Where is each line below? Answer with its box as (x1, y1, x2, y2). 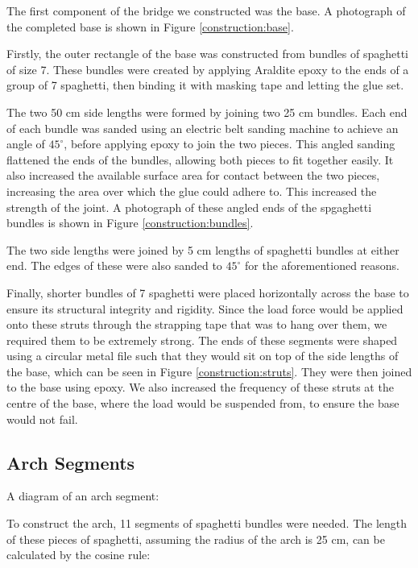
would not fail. (6, 410, 78, 427)
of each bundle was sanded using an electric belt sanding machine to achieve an (6, 119, 399, 136)
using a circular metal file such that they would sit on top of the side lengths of (6, 347, 399, 364)
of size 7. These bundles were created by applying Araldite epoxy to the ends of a (6, 60, 409, 77)
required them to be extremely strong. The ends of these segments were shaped (6, 331, 398, 348)
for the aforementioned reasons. (245, 257, 400, 274)
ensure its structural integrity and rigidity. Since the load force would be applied (6, 300, 404, 317)
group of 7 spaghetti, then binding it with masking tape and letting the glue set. (6, 77, 404, 93)
